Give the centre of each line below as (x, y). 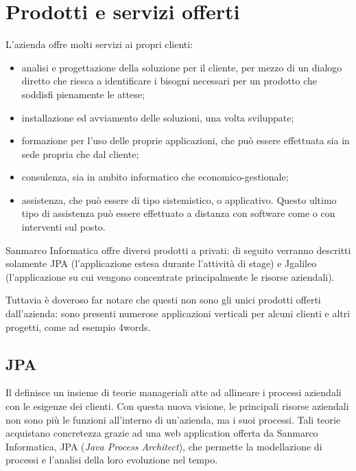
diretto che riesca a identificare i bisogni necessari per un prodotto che (169, 81)
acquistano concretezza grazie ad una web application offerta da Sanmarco (162, 433)
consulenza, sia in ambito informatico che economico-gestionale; (155, 177)
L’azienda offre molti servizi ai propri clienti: (99, 44)
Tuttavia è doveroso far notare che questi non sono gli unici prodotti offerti (163, 300)
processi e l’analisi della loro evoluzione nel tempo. (112, 460)
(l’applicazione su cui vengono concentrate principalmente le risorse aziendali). (170, 276)
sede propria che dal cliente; (80, 153)
